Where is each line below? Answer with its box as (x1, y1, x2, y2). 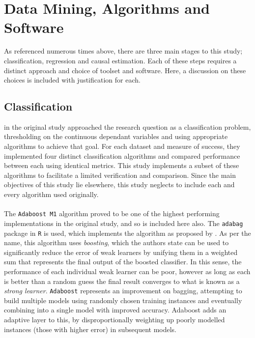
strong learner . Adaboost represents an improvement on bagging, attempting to (4, 285, 242, 296)
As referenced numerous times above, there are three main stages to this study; (4, 46, 243, 56)
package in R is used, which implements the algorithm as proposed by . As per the (4, 227, 251, 238)
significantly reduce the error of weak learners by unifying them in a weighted (4, 247, 238, 257)
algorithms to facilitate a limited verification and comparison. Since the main (4, 169, 236, 180)
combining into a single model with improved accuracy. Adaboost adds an (4, 305, 227, 315)
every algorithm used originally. (4, 189, 99, 199)
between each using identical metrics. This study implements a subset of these (4, 160, 239, 170)
